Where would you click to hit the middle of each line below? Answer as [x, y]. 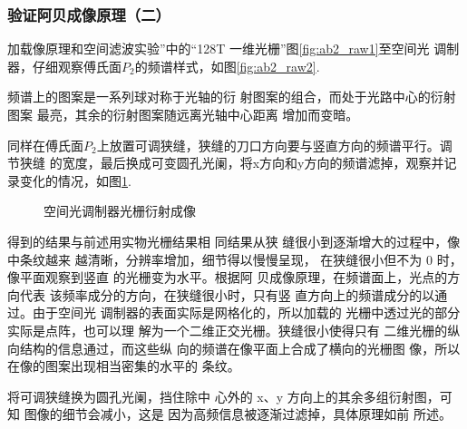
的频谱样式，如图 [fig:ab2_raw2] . [227, 66]
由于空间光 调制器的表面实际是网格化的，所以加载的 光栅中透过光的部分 [246, 312]
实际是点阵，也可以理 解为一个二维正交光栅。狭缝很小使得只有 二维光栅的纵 [234, 330]
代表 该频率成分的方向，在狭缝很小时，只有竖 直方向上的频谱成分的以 [227, 294]
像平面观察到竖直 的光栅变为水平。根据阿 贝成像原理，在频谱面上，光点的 [228, 277]
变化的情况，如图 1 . [75, 180]
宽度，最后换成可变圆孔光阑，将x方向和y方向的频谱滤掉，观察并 [253, 163]
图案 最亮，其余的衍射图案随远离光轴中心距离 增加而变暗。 [183, 114]
